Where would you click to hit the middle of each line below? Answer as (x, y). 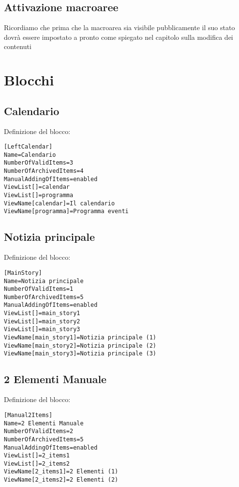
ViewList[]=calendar (37, 187)
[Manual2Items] (28, 415)
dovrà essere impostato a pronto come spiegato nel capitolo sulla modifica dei (119, 37)
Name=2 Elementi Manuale (44, 423)
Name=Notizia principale (44, 281)
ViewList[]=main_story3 (42, 329)
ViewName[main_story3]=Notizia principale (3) (80, 354)
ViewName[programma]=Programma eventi (66, 211)
